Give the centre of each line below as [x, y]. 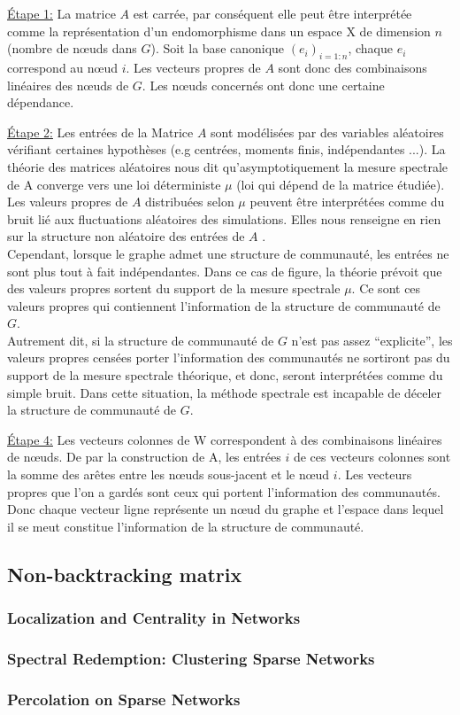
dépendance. [41, 102]
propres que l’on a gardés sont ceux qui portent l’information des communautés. [224, 491]
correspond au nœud [63, 67]
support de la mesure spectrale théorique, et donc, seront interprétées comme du [225, 375]
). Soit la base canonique [218, 48]
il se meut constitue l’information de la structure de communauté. [186, 526]
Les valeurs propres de [68, 202]
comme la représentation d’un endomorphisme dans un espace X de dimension [219, 31]
